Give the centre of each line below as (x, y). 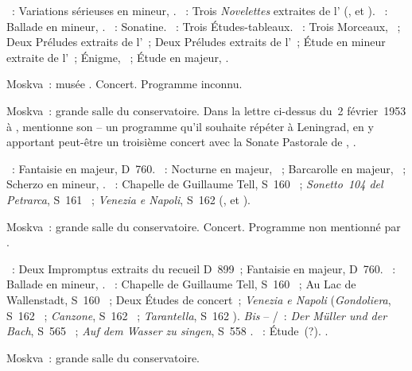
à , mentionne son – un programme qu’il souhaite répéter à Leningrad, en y (190, 126)
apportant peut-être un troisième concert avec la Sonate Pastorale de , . (181, 142)
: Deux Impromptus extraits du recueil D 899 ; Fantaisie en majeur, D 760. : (204, 268)
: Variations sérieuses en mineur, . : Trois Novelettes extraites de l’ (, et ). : (200, 10)
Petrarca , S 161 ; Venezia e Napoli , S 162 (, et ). (128, 199)
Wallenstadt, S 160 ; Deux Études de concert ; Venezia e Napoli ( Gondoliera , (199, 299)
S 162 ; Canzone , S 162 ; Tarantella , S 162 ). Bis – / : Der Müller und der (197, 315)
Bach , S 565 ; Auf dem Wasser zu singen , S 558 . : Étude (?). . (167, 331)
